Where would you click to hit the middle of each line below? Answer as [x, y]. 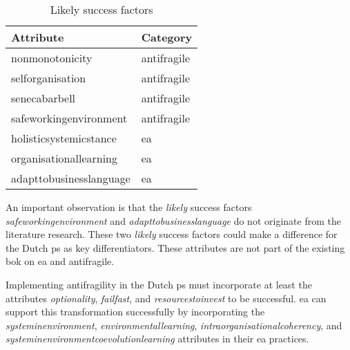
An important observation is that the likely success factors [129, 207]
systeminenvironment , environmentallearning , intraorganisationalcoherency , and [174, 325]
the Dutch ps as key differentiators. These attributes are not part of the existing [175, 247]
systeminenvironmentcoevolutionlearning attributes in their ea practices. [157, 339]
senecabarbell [43, 98]
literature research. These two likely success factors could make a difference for [172, 234]
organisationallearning [65, 158]
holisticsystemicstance [64, 138]
